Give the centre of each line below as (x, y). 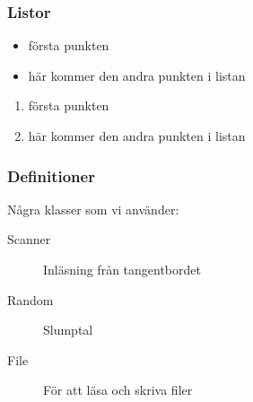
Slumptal (68, 330)
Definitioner (51, 175)
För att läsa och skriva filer (118, 390)
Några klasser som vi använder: (93, 209)
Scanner (29, 239)
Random (31, 299)
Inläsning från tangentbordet (122, 269)
